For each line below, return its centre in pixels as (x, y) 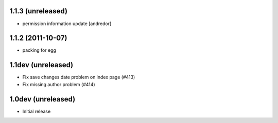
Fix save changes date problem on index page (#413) (79, 77)
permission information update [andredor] (67, 24)
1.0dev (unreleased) (42, 99)
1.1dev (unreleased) (41, 65)
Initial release (37, 111)
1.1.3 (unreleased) (39, 11)
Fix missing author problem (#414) (59, 84)
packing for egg (39, 50)
